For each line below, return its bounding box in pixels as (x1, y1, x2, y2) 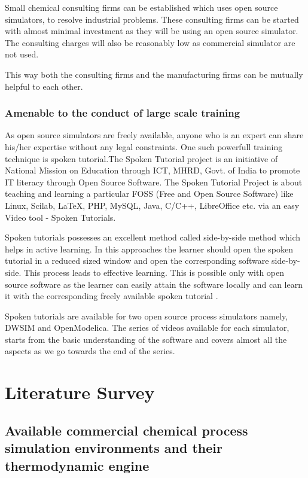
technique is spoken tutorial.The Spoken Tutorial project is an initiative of (5, 152, 278, 165)
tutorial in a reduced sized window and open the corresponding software (5, 254, 269, 267)
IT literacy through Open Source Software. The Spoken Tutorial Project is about (5, 175, 303, 188)
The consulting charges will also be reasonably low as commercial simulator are (5, 36, 295, 48)
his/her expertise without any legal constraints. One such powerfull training (5, 140, 283, 153)
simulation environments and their (5, 439, 222, 457)
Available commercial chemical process (5, 421, 248, 439)
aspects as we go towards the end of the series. (5, 345, 175, 357)
